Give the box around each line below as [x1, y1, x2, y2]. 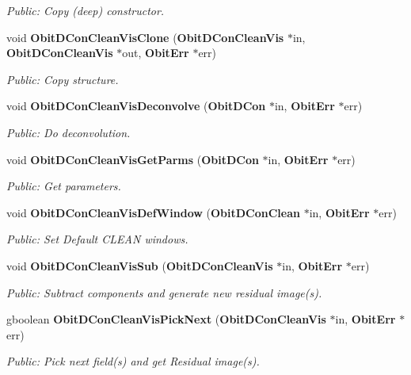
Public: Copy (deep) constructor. [6, 2, 165, 18]
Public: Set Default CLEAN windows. [6, 231, 188, 247]
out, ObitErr [122, 44, 189, 61]
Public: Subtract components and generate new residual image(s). [6, 284, 322, 300]
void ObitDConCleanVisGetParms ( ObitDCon [6, 151, 259, 167]
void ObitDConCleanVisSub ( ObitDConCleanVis [6, 257, 273, 274]
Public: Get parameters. [6, 178, 121, 194]
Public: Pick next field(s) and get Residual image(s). [6, 353, 260, 369]
